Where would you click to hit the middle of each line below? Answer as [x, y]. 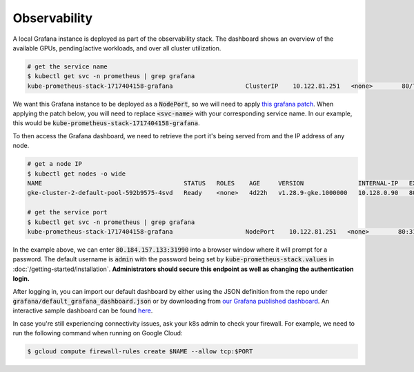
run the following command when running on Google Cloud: [98, 333]
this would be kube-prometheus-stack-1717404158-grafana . [106, 123]
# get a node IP [55, 164]
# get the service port [68, 212]
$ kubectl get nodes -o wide [77, 174]
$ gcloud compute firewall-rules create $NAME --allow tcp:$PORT [140, 352]
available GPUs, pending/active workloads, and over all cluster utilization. [117, 48]
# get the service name [68, 66]
